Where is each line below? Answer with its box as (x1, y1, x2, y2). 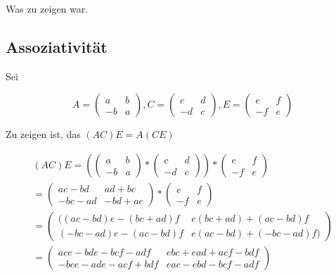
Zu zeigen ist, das (6, 127, 81, 142)
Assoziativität (6, 35, 108, 57)
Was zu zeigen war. (6, 1, 89, 15)
